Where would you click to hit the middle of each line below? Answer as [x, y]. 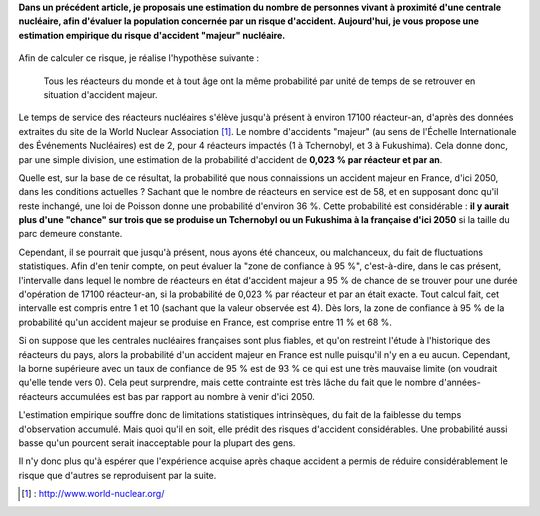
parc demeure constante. [70, 234]
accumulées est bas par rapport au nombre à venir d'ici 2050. [187, 396]
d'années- [460, 382]
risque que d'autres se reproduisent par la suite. [117, 475]
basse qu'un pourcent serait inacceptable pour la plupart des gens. [157, 442]
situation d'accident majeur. [100, 94]
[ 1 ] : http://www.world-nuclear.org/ [93, 494]
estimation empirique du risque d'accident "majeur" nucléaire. [152, 35]
